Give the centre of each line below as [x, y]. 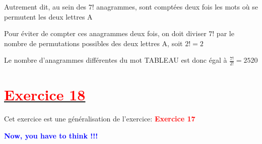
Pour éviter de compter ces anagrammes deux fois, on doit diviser [105, 33]
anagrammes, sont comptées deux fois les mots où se [177, 7]
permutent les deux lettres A [48, 16]
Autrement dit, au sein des [45, 7]
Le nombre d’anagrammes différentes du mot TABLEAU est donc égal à [116, 60]
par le [225, 33]
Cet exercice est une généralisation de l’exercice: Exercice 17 [100, 119]
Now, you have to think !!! [51, 135]
